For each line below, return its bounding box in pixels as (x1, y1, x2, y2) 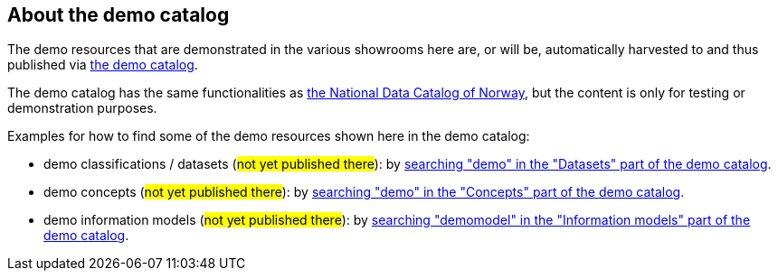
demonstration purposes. (7, 100, 157, 116)
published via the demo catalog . (7, 57, 198, 73)
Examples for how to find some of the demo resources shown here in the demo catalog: (7, 128, 530, 144)
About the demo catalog (7, 4, 230, 26)
